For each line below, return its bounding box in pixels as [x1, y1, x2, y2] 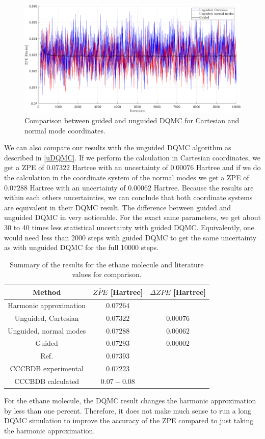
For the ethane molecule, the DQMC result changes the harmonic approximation [4, 395, 256, 405]
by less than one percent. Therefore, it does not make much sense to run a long [4, 405, 252, 416]
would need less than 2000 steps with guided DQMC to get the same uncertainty [4, 232, 257, 242]
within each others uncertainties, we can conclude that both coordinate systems [4, 192, 253, 203]
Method [33, 286, 61, 297]
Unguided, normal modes [8, 325, 86, 336]
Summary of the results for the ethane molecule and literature [10, 259, 204, 269]
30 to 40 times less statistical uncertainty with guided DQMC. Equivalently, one [4, 222, 254, 233]
